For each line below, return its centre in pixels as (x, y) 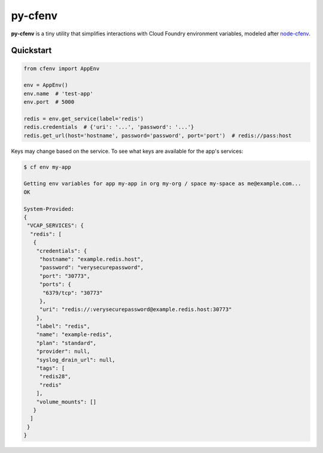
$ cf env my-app (48, 167)
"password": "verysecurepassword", (91, 268)
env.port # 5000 (49, 102)
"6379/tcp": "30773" (73, 293)
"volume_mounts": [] (66, 402)
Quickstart (31, 51)
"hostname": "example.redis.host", (91, 259)
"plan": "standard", (66, 343)
